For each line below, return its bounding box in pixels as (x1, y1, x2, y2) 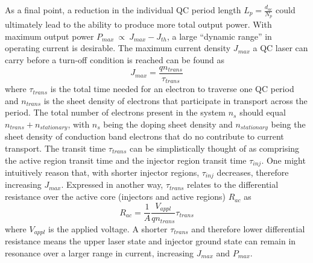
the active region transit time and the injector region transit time (5, 153, 247, 166)
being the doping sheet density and (103, 117, 233, 130)
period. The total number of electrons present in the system (5, 106, 226, 119)
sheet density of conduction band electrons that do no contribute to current (5, 130, 284, 143)
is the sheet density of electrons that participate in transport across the (43, 94, 308, 107)
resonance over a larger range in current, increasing (5, 246, 194, 259)
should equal (239, 106, 286, 119)
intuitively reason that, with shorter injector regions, (5, 166, 200, 178)
